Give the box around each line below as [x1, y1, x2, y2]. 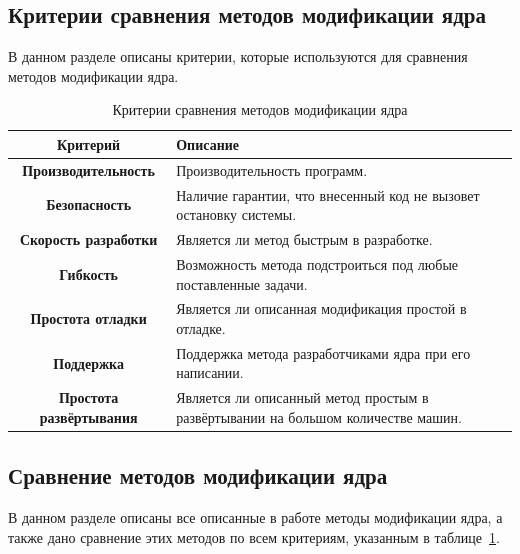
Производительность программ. [176, 159, 368, 180]
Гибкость [59, 263, 119, 284]
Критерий [57, 133, 121, 154]
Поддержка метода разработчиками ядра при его [176, 342, 471, 363]
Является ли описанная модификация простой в [176, 298, 467, 319]
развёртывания [39, 406, 138, 427]
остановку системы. [176, 204, 297, 225]
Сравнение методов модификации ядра [8, 460, 388, 491]
